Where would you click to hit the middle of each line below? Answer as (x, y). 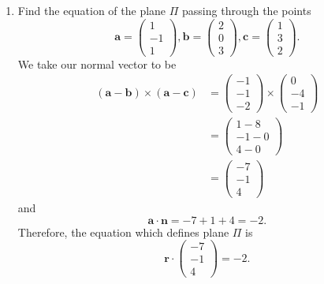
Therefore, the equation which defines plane (123, 232)
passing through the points (247, 10)
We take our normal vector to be (97, 64)
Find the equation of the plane (92, 10)
